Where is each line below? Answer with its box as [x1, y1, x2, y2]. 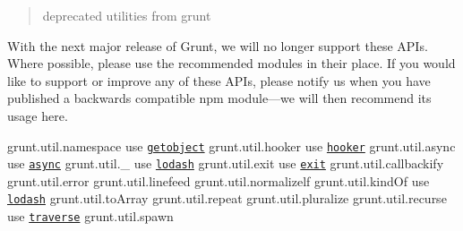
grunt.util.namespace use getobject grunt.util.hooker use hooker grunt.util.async [7, 136, 456, 155]
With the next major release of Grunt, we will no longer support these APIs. [7, 36, 428, 55]
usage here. [7, 106, 68, 124]
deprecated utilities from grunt [42, 6, 211, 24]
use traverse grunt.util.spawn [7, 207, 174, 226]
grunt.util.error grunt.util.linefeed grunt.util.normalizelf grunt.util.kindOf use [7, 171, 430, 190]
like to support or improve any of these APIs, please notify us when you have [7, 71, 431, 90]
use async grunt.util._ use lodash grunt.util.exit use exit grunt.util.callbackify [7, 154, 444, 173]
